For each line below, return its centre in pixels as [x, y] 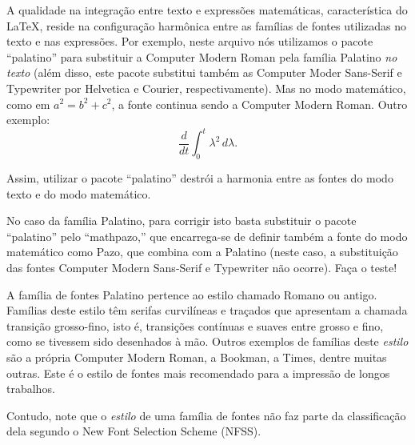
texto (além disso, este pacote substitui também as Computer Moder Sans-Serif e [204, 72]
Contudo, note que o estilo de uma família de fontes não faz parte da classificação [206, 415]
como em [28, 104]
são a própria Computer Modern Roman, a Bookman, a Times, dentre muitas [197, 357]
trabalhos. [31, 389]
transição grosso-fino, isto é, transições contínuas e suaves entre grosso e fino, [195, 325]
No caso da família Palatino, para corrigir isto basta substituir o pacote [182, 220]
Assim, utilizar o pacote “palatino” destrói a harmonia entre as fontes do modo [200, 178]
